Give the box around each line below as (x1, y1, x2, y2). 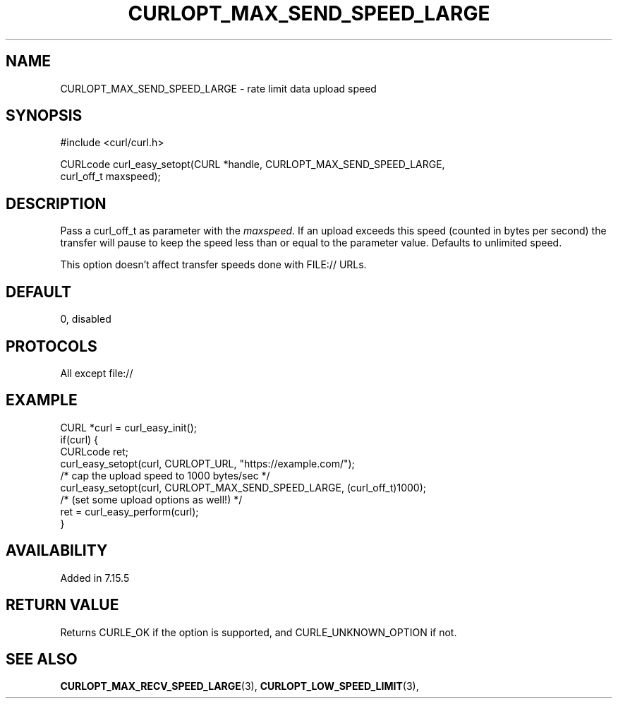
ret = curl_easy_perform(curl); (60, 505, 199, 518)
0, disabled (60, 313, 111, 326)
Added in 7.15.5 (60, 571, 130, 584)
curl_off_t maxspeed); (60, 170, 161, 183)
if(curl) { (60, 433, 99, 446)
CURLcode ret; (60, 445, 129, 458)
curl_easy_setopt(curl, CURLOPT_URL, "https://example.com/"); (60, 457, 355, 470)
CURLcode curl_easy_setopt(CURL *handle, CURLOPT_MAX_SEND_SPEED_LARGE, (60, 158, 445, 171)
